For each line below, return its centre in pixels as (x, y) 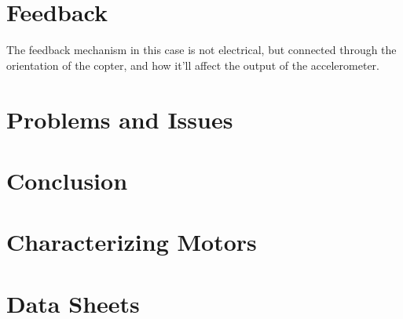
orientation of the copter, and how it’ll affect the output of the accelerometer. (193, 65)
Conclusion (67, 180)
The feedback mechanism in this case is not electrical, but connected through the (201, 50)
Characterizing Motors (132, 242)
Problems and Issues (120, 119)
